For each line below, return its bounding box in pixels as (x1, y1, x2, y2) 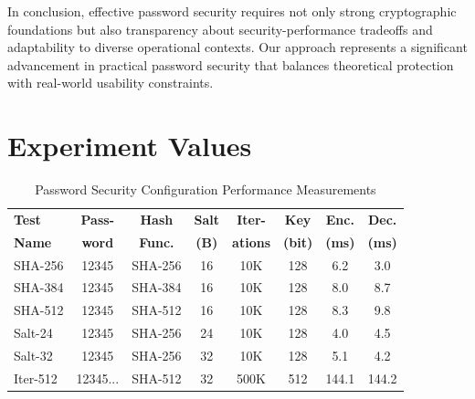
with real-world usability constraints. (7, 73, 214, 92)
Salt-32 (14, 346, 53, 364)
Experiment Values (7, 127, 252, 164)
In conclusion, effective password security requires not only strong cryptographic (7, 2, 457, 20)
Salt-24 (14, 323, 53, 342)
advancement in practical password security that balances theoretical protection (7, 55, 454, 74)
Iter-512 (14, 368, 58, 387)
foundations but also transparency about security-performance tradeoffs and (7, 19, 433, 38)
